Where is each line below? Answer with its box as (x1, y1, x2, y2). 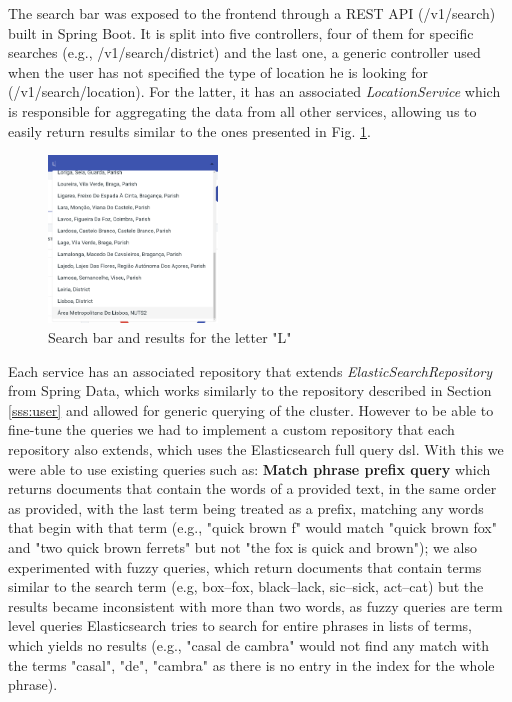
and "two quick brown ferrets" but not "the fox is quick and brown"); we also (8, 536, 477, 557)
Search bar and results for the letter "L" (48, 327, 292, 348)
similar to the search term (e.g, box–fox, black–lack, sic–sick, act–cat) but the (8, 576, 484, 597)
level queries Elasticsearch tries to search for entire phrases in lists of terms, (8, 615, 472, 636)
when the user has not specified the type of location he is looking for (8, 61, 428, 82)
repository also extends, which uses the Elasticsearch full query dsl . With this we (8, 439, 504, 459)
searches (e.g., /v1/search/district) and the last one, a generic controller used (8, 42, 481, 63)
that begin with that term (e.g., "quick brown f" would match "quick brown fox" (8, 517, 497, 538)
